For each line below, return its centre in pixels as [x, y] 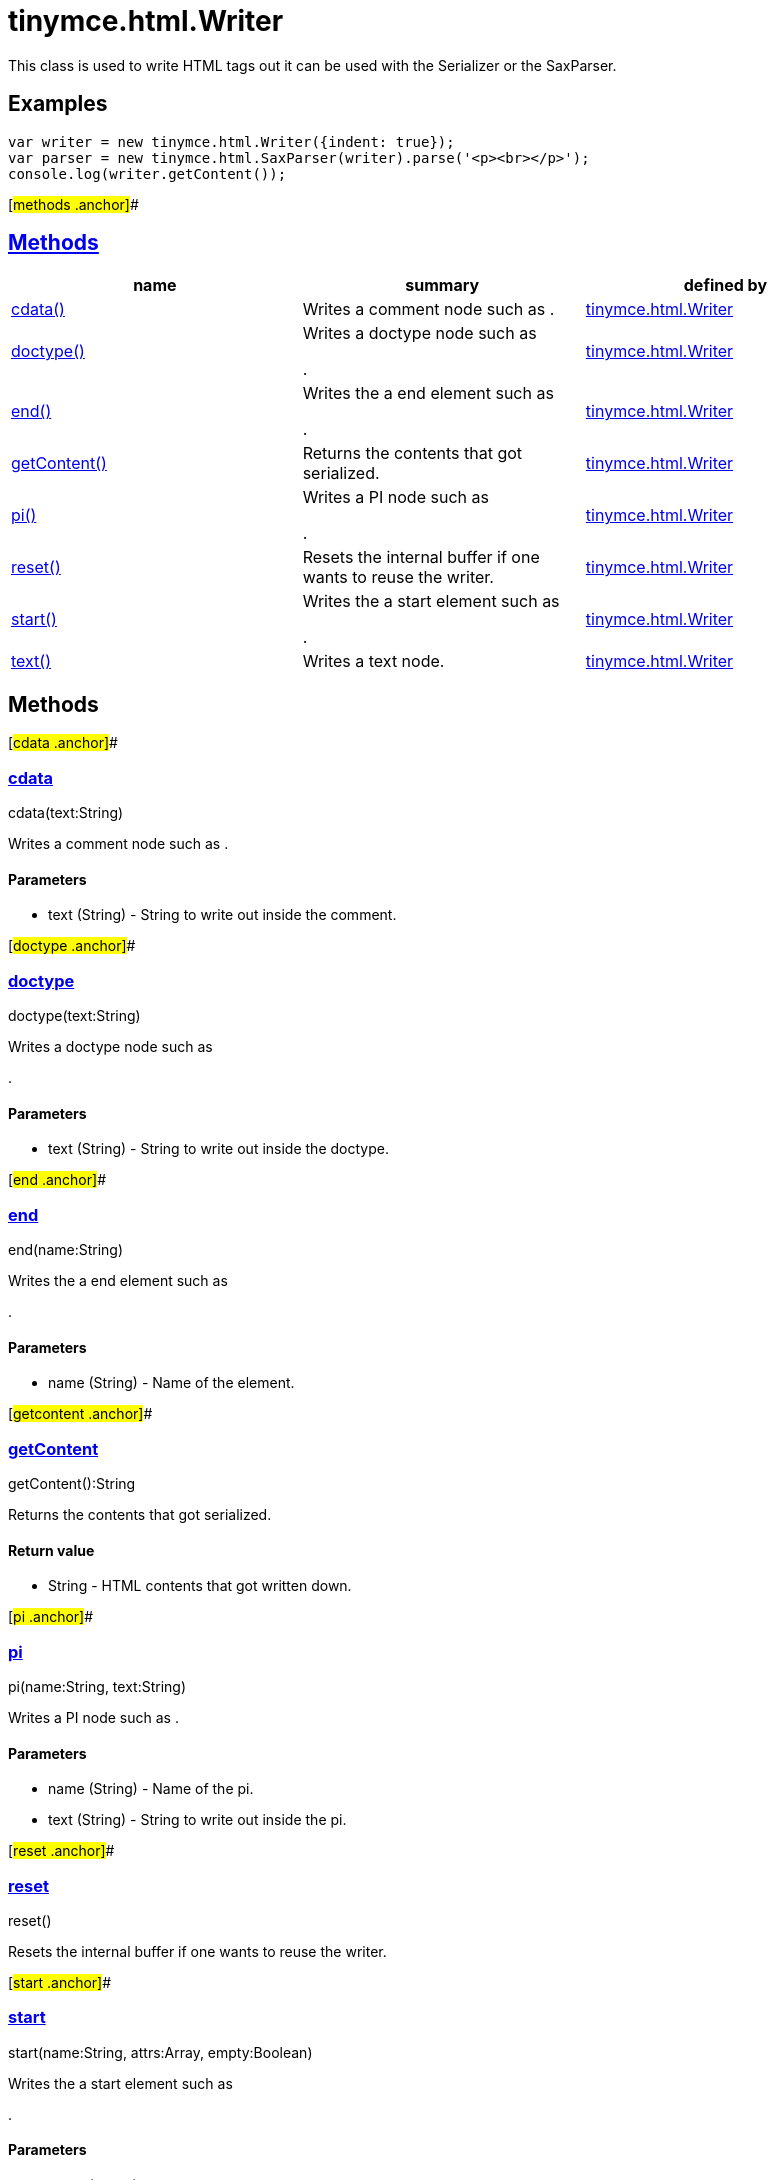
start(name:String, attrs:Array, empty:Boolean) [160, 2052]
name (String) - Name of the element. [171, 1383]
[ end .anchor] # [57, 1180]
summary [442, 285]
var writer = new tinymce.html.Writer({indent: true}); [231, 141]
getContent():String [72, 1483]
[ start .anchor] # [60, 1982]
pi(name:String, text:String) [97, 1686]
